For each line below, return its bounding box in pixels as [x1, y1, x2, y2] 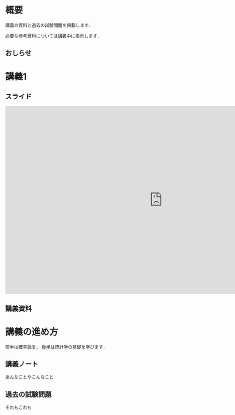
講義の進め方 [5, 326, 59, 337]
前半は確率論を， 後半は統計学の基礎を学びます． [5, 344, 108, 350]
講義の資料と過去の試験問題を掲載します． [5, 22, 93, 28]
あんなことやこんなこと [5, 374, 54, 380]
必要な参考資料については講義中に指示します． [5, 33, 102, 39]
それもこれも [5, 404, 32, 410]
